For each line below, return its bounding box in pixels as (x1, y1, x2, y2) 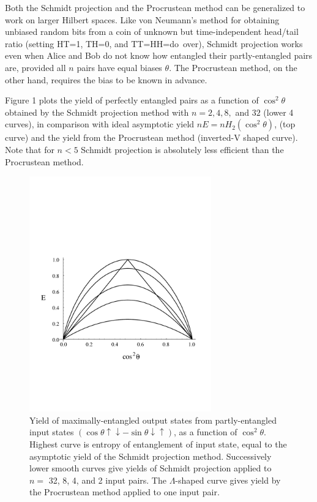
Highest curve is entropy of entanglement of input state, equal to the (29, 437, 287, 450)
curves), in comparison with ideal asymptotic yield (5, 118, 195, 130)
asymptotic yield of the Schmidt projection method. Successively (29, 449, 272, 462)
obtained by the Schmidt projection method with (5, 105, 189, 118)
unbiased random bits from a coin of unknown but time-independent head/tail (5, 25, 299, 38)
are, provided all (5, 61, 66, 73)
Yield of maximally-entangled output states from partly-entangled (29, 413, 277, 426)
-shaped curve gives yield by (175, 473, 281, 486)
